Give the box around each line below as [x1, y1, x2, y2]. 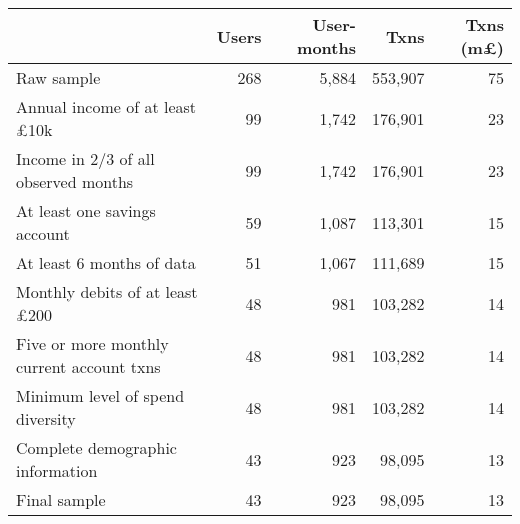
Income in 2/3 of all [16, 147, 155, 170]
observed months [16, 170, 134, 193]
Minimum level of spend [16, 384, 185, 407]
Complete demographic [16, 436, 177, 459]
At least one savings [16, 199, 156, 222]
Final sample [16, 488, 106, 511]
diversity [16, 407, 76, 430]
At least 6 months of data [16, 251, 196, 274]
